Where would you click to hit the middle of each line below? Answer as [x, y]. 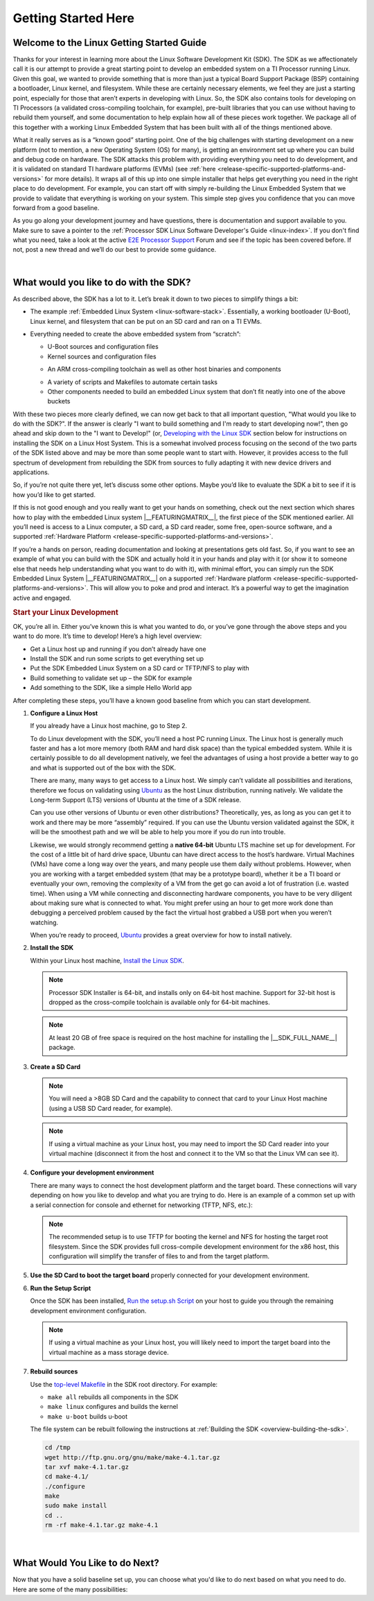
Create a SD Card [55, 1066]
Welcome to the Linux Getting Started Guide [110, 43]
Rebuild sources [54, 1371]
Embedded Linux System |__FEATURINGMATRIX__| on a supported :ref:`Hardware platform [142, 578]
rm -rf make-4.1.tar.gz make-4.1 [101, 1525]
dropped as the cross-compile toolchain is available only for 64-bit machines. [159, 1003]
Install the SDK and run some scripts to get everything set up [117, 658]
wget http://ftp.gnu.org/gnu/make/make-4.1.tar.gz [133, 1457]
